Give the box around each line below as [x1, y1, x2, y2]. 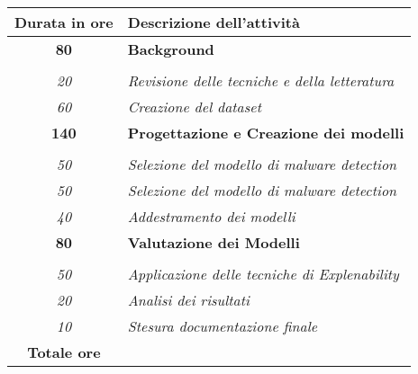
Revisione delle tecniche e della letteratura [127, 70, 395, 91]
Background [127, 39, 214, 59]
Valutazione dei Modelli [127, 232, 300, 253]
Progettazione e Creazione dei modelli [127, 122, 404, 143]
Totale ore [27, 342, 101, 362]
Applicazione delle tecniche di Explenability [127, 263, 399, 284]
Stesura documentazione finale [127, 316, 318, 336]
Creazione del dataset [127, 96, 262, 117]
